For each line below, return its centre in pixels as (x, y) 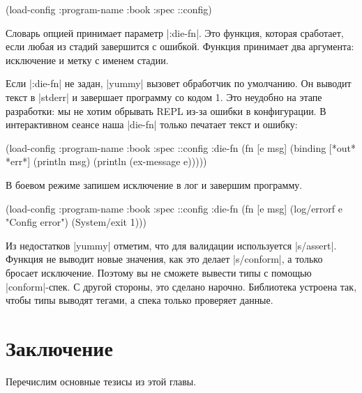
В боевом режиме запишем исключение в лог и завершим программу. (154, 184)
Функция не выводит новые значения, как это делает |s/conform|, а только (164, 259)
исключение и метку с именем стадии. (87, 60)
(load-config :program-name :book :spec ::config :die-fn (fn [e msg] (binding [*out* (181, 147)
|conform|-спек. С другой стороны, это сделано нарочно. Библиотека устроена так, (181, 286)
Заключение (59, 347)
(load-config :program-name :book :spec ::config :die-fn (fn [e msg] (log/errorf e (174, 208)
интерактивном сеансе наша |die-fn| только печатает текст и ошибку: (152, 124)
